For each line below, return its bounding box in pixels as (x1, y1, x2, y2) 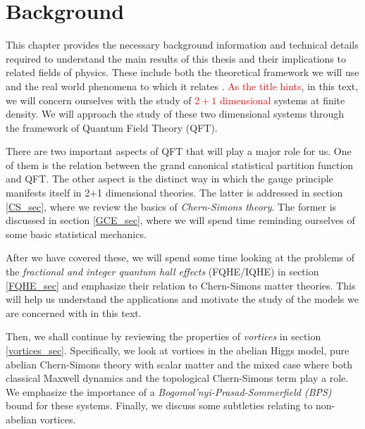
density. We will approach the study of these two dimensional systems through (6, 106, 345, 121)
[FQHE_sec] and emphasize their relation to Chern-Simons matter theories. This (6, 278, 356, 292)
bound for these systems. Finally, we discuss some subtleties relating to (6, 398, 313, 413)
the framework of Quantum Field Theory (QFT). (6, 120, 218, 135)
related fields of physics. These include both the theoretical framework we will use (6, 65, 359, 80)
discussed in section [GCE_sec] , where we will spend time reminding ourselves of (6, 213, 355, 228)
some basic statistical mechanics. (6, 226, 147, 241)
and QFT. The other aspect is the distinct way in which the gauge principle (6, 171, 333, 186)
